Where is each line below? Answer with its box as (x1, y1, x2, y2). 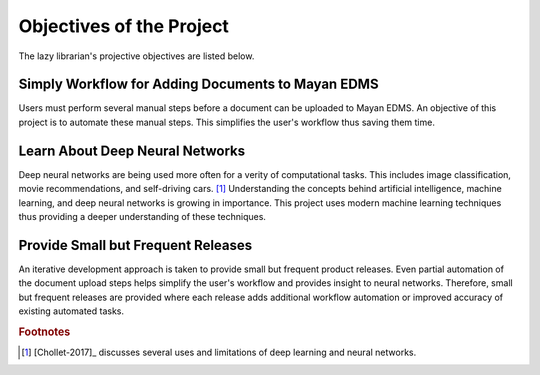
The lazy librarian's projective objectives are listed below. (18, 50, 255, 62)
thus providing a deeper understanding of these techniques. (18, 210, 267, 222)
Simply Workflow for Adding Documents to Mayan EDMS (18, 76, 379, 93)
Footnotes (18, 325, 71, 339)
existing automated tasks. (18, 305, 125, 317)
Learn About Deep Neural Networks (18, 142, 246, 159)
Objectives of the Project (18, 15, 230, 37)
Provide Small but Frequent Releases (18, 236, 253, 254)
